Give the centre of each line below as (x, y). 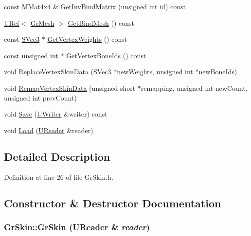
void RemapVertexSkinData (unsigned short (70, 88)
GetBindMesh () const (101, 23)
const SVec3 (22, 39)
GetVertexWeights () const (87, 39)
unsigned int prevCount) (40, 97)
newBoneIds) (218, 72)
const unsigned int (31, 55)
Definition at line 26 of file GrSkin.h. (59, 177)
